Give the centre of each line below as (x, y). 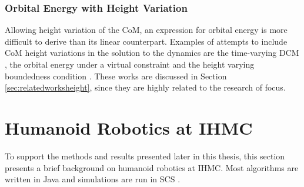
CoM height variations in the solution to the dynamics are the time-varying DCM (152, 53)
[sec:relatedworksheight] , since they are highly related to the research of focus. (145, 87)
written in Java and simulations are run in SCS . (93, 179)
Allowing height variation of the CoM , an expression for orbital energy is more (146, 30)
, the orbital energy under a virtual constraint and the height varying (130, 64)
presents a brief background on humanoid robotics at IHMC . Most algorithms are (152, 167)
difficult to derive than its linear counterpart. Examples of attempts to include (146, 41)
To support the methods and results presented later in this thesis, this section (145, 156)
